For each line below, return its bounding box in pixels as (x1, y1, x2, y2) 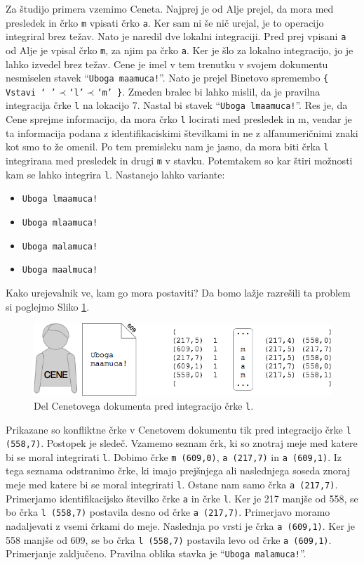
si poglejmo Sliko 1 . (6, 299, 90, 313)
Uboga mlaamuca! (22, 218, 98, 228)
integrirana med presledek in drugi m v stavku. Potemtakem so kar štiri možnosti (6, 153, 353, 168)
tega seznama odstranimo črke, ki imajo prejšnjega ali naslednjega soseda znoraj (6, 463, 350, 478)
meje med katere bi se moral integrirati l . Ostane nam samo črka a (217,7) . (6, 477, 338, 492)
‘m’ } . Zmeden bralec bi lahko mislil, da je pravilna (97, 84, 321, 98)
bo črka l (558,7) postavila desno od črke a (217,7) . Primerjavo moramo (6, 505, 330, 519)
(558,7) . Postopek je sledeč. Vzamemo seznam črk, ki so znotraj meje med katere (6, 436, 358, 450)
